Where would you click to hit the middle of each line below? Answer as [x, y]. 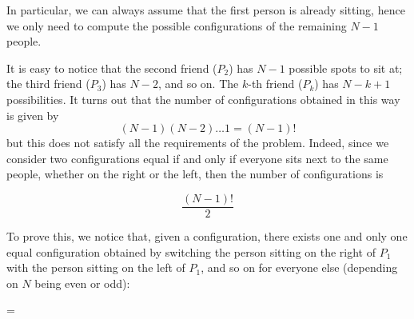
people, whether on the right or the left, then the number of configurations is [195, 174]
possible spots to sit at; [346, 68]
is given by [33, 115]
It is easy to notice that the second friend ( [112, 68]
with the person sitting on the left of [96, 267]
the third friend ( [48, 84]
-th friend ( [275, 84]
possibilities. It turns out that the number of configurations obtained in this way [203, 99]
